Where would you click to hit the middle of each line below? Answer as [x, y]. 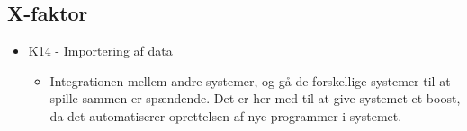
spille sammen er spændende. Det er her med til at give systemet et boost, [255, 98]
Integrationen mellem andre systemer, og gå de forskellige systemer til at [250, 80]
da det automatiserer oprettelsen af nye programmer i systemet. [226, 115]
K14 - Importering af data [100, 51]
